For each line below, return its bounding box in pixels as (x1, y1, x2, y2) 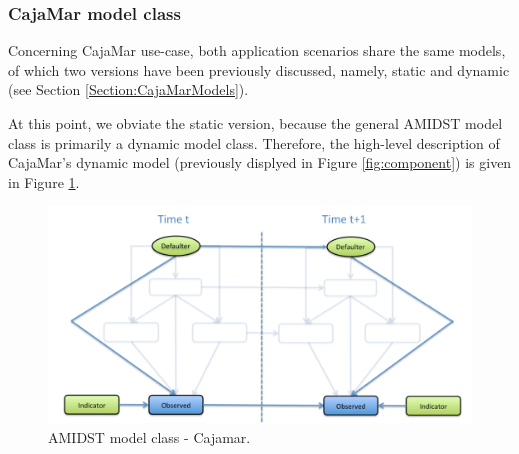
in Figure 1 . (8, 171, 80, 192)
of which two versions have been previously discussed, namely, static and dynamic (8, 59, 510, 80)
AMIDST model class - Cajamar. (48, 426, 251, 447)
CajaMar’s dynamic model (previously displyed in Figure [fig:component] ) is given (8, 152, 512, 173)
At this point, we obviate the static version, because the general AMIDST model (8, 113, 503, 133)
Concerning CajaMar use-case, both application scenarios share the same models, (8, 40, 506, 61)
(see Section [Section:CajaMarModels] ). (8, 79, 249, 100)
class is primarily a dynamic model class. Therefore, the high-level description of (8, 132, 500, 153)
